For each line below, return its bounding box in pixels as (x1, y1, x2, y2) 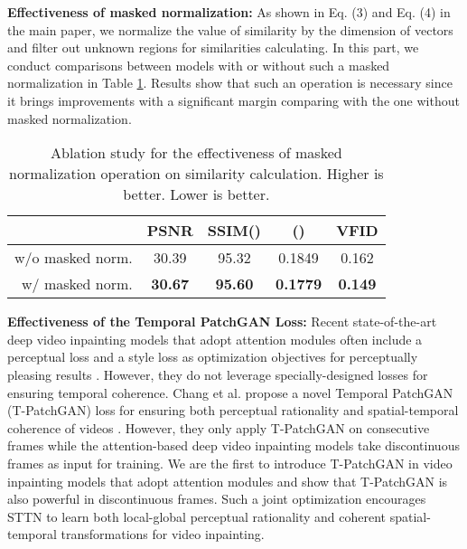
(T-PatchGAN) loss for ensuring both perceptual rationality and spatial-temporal (7, 401, 459, 420)
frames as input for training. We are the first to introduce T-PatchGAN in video (7, 453, 453, 472)
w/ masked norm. (22, 273, 133, 295)
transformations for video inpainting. (61, 525, 265, 544)
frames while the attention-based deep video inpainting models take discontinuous (7, 436, 460, 455)
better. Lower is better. (123, 184, 270, 205)
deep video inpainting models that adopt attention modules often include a (7, 329, 423, 348)
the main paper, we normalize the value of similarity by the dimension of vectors (7, 20, 453, 39)
